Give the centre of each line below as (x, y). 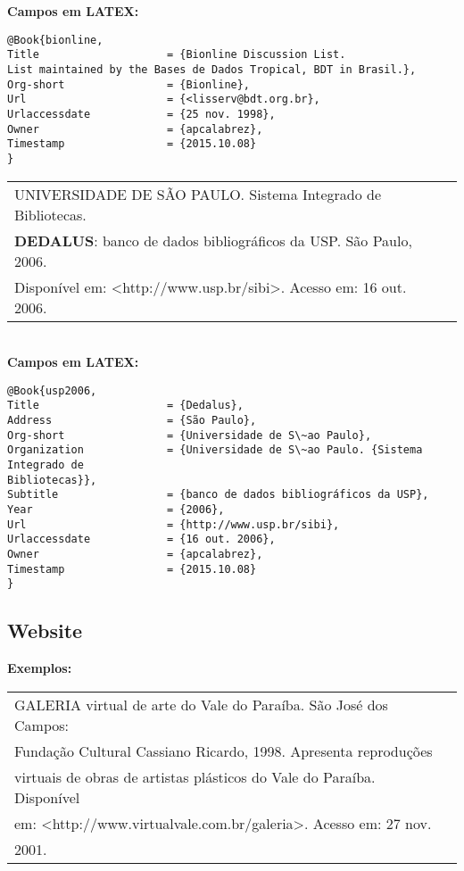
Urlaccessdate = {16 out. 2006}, (141, 539)
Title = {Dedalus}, (125, 406)
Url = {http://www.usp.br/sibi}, (174, 524)
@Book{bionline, (55, 40)
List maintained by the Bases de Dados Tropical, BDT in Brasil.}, (212, 69)
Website (45, 630)
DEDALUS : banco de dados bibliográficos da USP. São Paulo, (213, 240)
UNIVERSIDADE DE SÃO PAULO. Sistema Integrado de (198, 194)
